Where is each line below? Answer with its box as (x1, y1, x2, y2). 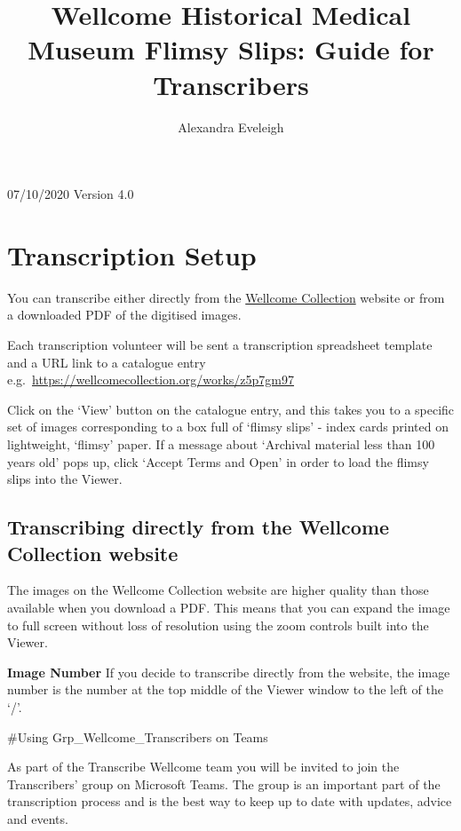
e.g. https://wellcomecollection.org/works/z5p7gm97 (7, 370, 294, 389)
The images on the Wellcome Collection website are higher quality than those (7, 581, 429, 599)
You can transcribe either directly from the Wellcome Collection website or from (7, 288, 445, 306)
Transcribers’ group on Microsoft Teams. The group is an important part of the (7, 774, 441, 793)
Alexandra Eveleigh (178, 117, 284, 136)
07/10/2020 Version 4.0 (7, 185, 134, 203)
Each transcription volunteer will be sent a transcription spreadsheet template (7, 336, 433, 353)
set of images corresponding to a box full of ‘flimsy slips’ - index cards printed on (7, 417, 449, 436)
